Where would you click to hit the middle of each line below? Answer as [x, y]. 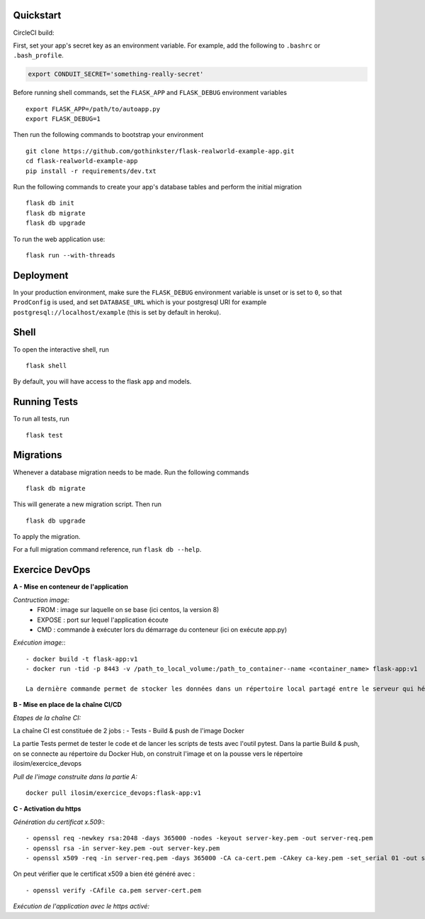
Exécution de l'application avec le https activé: [81, 906]
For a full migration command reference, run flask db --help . [107, 550]
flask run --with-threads [71, 255]
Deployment [41, 275]
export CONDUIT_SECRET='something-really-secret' [116, 74]
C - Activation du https [47, 809]
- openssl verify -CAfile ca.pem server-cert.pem [114, 890]
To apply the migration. [47, 537]
